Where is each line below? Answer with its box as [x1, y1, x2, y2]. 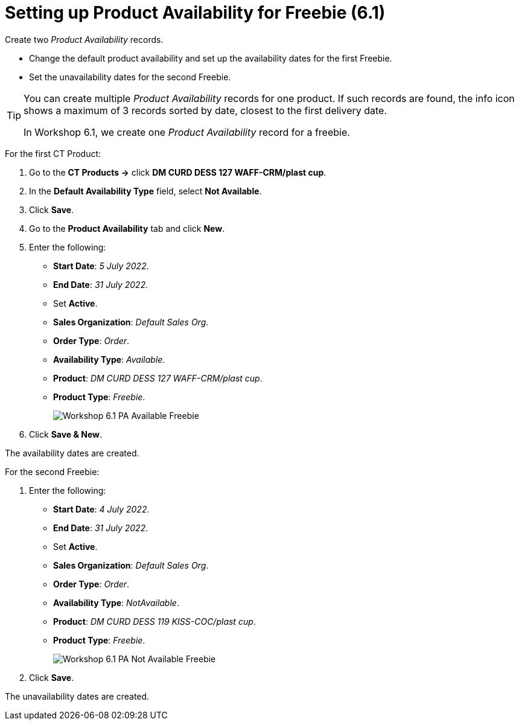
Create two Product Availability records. [5, 34, 164, 45]
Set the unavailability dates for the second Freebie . [29, 71, 231, 82]
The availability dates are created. [5, 447, 139, 458]
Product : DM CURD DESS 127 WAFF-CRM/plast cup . [53, 372, 263, 383]
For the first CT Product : [5, 148, 101, 159]
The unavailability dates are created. [5, 691, 150, 701]
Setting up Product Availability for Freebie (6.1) [5, 2, 386, 23]
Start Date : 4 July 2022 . [53, 503, 150, 514]
